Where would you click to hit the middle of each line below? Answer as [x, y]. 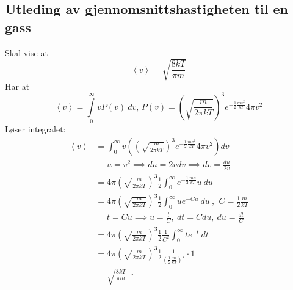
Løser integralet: [35, 129]
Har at [17, 86]
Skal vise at [27, 52]
